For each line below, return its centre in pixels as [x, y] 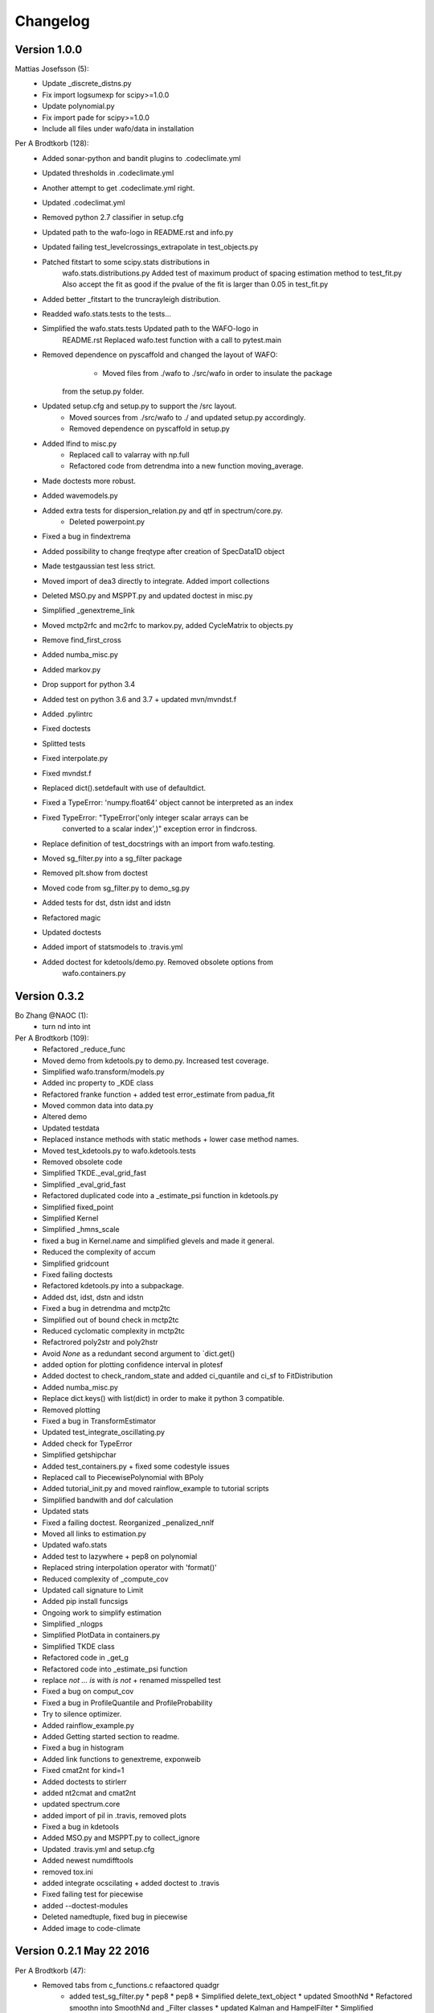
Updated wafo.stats [75, 1545]
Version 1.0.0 [49, 50]
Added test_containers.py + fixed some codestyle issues [136, 1466]
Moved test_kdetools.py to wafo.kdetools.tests [119, 1151]
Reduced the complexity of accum [99, 1252]
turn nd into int [67, 1027]
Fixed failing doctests [78, 1274]
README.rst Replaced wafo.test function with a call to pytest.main [172, 340]
